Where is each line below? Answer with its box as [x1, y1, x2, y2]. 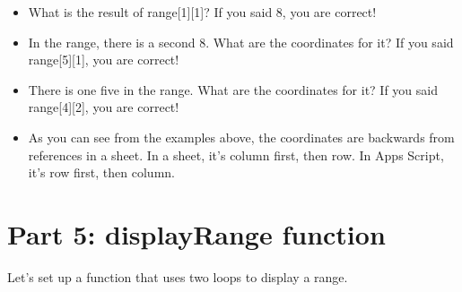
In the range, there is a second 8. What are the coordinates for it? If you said [28, 32, 454, 51]
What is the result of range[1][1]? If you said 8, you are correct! [28, 3, 377, 21]
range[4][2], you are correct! [28, 98, 179, 116]
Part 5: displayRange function [7, 215, 386, 252]
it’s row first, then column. [28, 163, 175, 182]
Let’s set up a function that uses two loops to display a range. [7, 267, 348, 286]
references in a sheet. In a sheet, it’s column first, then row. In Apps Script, [28, 145, 444, 164]
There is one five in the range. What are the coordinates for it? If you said [28, 80, 438, 99]
